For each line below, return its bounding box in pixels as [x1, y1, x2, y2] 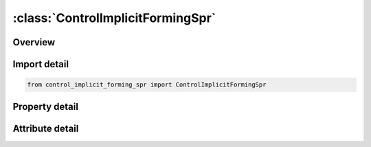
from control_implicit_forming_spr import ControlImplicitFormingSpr [27, 81, 267, 89]
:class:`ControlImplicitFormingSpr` [12, 10, 216, 25]
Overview [12, 36, 56, 48]
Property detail [12, 100, 79, 113]
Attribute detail [12, 122, 79, 134]
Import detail [12, 58, 69, 70]
